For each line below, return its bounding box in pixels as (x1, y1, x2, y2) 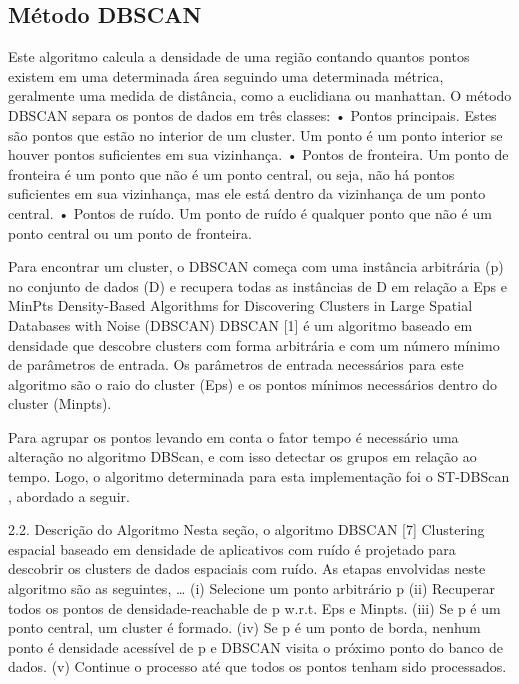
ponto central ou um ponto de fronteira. (8, 222, 252, 243)
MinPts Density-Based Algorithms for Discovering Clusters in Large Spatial (8, 295, 473, 316)
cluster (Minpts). (8, 393, 112, 414)
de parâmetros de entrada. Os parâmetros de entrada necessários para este (8, 354, 464, 375)
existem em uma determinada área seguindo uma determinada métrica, (8, 65, 444, 86)
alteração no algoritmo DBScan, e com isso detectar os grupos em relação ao (8, 446, 477, 467)
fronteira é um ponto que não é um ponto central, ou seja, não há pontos (8, 163, 455, 184)
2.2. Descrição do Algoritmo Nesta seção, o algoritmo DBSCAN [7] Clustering (8, 519, 485, 540)
